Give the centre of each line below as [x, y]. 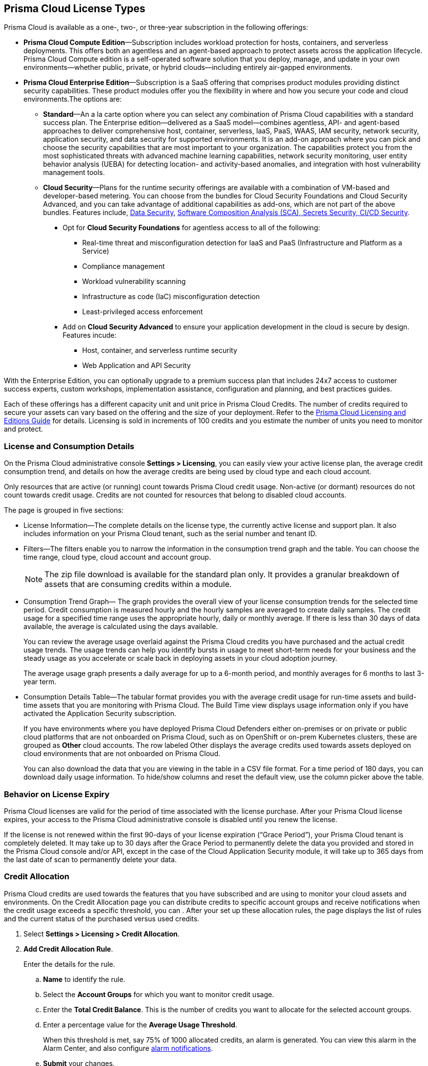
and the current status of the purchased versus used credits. [102, 918]
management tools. [74, 173]
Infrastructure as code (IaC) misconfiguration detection [171, 297]
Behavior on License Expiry [57, 794]
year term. [40, 682]
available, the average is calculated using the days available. [121, 627]
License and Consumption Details [69, 446]
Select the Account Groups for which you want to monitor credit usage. [159, 994]
